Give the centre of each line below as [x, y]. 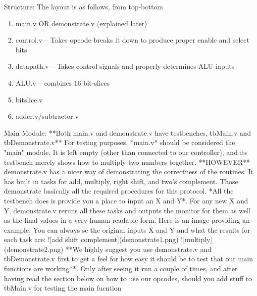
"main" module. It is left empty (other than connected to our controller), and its [126, 152]
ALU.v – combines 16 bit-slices [63, 82]
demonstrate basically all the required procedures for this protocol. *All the [119, 191]
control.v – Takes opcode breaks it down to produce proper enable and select [132, 40]
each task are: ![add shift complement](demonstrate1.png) [91, 239]
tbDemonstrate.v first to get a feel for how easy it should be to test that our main [128, 259]
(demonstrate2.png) [34, 249]
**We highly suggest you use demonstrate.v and [138, 249]
